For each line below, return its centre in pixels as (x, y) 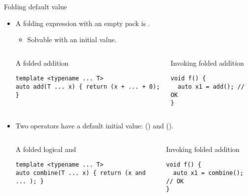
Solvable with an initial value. (72, 39)
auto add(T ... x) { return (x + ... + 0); (88, 87)
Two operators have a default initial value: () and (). (95, 125)
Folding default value (36, 6)
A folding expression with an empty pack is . (83, 23)
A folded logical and (46, 149)
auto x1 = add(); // (211, 87)
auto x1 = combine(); (208, 173)
